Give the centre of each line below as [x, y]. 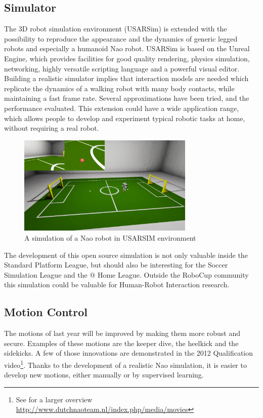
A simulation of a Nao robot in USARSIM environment [110, 238]
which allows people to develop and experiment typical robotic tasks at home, [125, 118]
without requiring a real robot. [52, 128]
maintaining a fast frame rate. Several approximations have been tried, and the [127, 98]
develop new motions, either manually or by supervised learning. [104, 375]
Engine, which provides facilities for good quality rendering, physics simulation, [127, 58]
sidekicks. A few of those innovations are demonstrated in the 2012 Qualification [129, 353]
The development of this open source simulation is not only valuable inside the [126, 255]
